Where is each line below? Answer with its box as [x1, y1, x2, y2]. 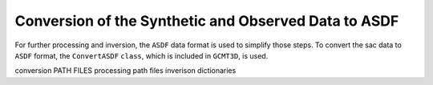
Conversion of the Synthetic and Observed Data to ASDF [14, 12, 399, 30]
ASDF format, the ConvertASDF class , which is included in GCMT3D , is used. [14, 51, 269, 60]
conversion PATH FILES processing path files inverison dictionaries [14, 66, 237, 75]
